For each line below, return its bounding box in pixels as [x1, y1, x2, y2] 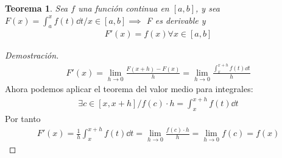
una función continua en [78, 2, 169, 14]
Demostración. [5, 49, 59, 62]
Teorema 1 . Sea [5, 2, 68, 14]
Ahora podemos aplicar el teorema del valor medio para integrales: [5, 82, 253, 95]
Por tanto [5, 112, 41, 125]
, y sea [196, 2, 220, 14]
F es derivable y [146, 13, 206, 26]
